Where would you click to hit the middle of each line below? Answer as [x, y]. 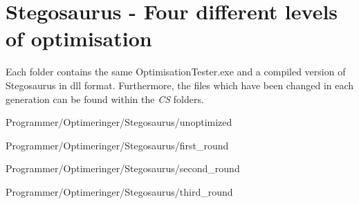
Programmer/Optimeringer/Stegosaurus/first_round [117, 145]
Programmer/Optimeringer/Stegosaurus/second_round [123, 168]
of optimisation [79, 38]
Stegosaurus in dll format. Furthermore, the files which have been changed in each [180, 85]
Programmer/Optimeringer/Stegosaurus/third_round [119, 191]
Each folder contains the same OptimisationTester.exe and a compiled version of [176, 72]
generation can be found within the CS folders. [105, 99]
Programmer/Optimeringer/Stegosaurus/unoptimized [119, 122]
